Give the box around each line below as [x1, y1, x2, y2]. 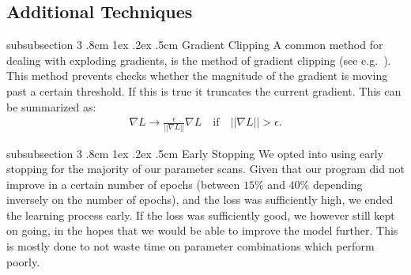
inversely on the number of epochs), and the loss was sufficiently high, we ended [6, 191, 394, 208]
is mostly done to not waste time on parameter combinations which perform [6, 238, 375, 254]
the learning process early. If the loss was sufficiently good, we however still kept [6, 206, 395, 223]
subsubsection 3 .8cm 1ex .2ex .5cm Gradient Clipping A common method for [6, 36, 383, 53]
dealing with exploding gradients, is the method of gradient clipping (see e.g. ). [6, 51, 391, 68]
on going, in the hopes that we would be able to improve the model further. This [6, 222, 398, 239]
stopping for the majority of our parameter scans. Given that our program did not [6, 160, 405, 177]
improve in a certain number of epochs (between [6, 175, 240, 192]
